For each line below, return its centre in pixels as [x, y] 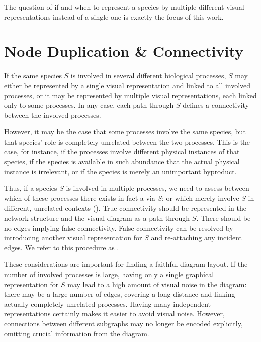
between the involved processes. [53, 115]
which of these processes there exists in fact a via [80, 198]
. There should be [224, 218]
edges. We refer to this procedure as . [62, 247]
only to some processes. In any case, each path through [89, 105]
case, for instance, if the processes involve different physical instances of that [122, 151]
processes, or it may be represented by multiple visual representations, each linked [130, 95]
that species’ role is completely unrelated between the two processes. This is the [127, 141]
